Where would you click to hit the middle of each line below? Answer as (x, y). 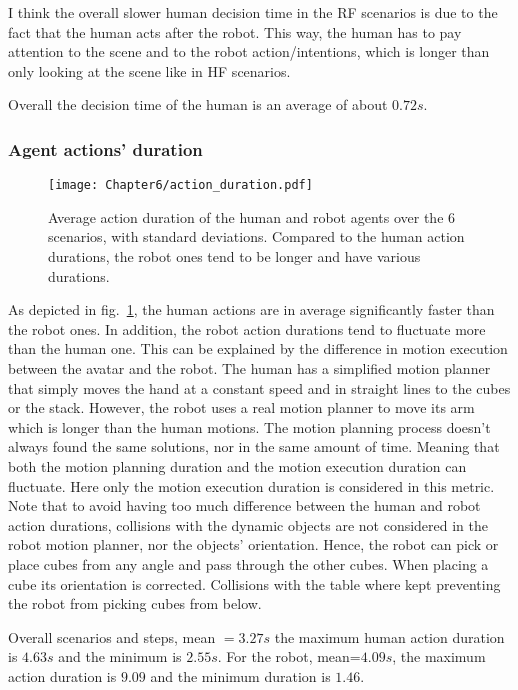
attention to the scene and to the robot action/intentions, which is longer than (249, 51)
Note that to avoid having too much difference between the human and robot (244, 505)
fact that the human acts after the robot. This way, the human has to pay (235, 31)
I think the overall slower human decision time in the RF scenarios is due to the (253, 12)
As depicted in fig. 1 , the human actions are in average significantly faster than (251, 309)
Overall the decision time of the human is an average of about (198, 104)
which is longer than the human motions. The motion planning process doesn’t (249, 426)
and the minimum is (120, 656)
